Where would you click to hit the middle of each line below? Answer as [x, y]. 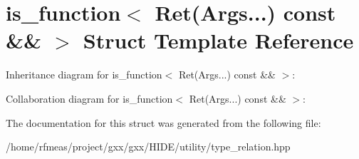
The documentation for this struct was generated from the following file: [163, 122]
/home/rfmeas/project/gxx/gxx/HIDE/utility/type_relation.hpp [148, 147]
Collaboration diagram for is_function [89, 98]
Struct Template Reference [218, 40]
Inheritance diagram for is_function [84, 75]
